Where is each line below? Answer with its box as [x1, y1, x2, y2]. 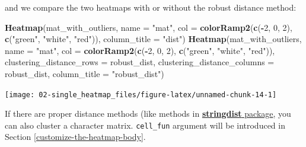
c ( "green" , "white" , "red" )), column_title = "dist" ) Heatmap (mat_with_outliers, [5, 33, 302, 45]
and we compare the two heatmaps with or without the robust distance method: [5, 1, 297, 13]
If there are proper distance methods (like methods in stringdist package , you [5, 107, 291, 120]
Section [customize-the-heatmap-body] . [5, 130, 146, 143]
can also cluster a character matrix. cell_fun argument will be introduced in [5, 119, 285, 131]
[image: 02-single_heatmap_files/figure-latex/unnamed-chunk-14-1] [5, 90, 277, 99]
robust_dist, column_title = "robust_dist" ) [5, 67, 164, 79]
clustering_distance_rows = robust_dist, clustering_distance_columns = [5, 56, 275, 68]
